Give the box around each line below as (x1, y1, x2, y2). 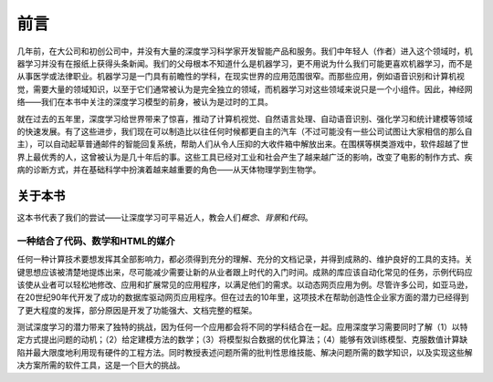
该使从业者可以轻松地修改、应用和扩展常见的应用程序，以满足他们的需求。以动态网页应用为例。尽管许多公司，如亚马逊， (16, 279, 473, 290)
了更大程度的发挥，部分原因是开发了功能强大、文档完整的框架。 (16, 305, 257, 315)
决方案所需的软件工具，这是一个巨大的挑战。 (16, 360, 185, 371)
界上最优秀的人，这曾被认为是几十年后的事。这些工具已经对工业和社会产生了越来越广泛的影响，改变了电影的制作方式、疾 (16, 151, 473, 162)
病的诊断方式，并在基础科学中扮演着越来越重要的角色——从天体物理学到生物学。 (16, 164, 321, 175)
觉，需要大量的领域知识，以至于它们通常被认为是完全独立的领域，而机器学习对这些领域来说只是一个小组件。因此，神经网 (16, 83, 473, 95)
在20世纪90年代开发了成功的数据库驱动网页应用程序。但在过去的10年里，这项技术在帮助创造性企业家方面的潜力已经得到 (16, 292, 469, 303)
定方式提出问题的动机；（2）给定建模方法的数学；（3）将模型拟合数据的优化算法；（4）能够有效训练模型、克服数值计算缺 (16, 334, 468, 346)
